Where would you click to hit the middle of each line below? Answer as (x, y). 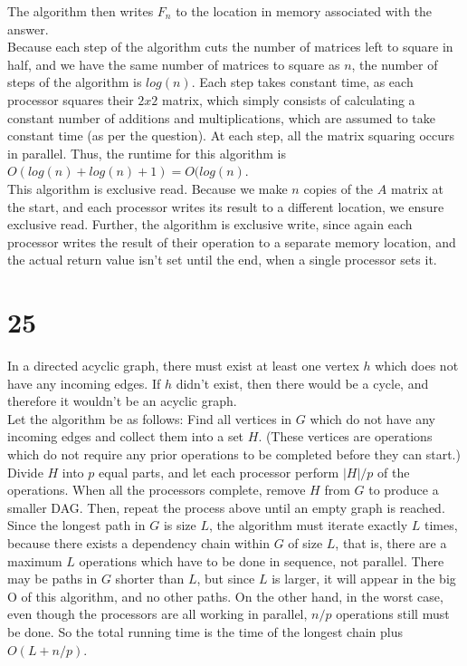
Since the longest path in (76, 525)
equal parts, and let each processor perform (219, 472)
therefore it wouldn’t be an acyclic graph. (122, 401)
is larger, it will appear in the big (364, 579)
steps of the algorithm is (75, 82)
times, (441, 525)
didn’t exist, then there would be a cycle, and (302, 383)
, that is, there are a (391, 542)
